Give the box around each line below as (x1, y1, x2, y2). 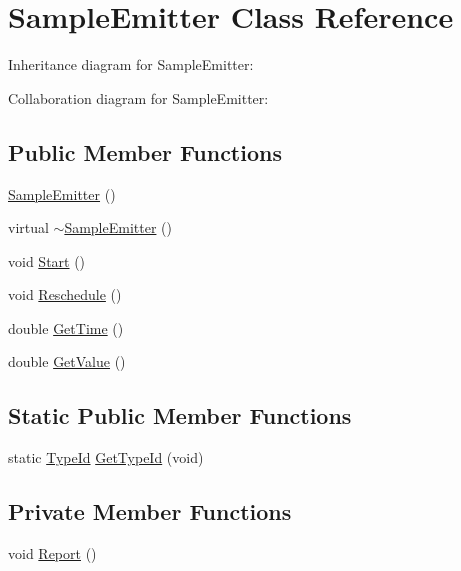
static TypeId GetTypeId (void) (8, 447, 204, 468)
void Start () (8, 250, 86, 271)
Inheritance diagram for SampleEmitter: (8, 54, 254, 75)
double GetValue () (8, 351, 126, 372)
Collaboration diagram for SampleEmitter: (8, 87, 269, 108)
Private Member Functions (8, 496, 292, 527)
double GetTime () (8, 317, 124, 338)
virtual (8, 217, 49, 238)
